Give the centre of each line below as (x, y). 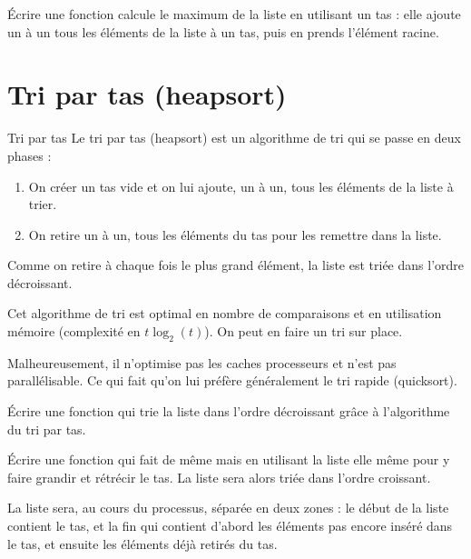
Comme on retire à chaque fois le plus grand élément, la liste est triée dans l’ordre (236, 265)
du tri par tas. (47, 429)
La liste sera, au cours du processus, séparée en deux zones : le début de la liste (228, 508)
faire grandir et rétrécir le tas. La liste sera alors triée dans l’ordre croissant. (219, 477)
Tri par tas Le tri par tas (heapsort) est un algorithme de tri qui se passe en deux (234, 138)
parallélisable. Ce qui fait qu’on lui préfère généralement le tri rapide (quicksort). (232, 380)
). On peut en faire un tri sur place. (304, 331)
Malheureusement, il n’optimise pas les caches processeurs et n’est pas (202, 362)
